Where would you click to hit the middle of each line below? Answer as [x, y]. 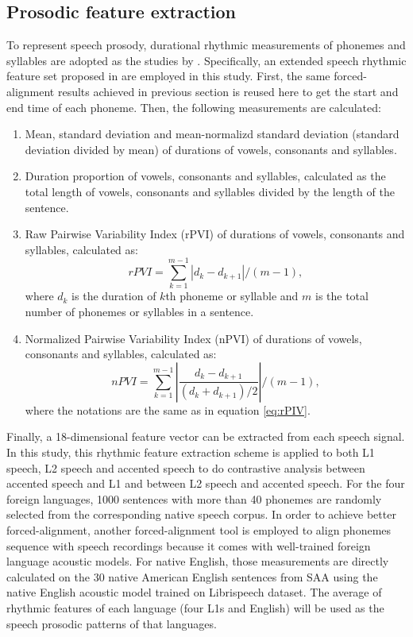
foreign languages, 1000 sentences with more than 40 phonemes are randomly [194, 498]
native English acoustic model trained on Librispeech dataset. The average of [194, 592]
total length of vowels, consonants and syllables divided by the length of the [210, 191]
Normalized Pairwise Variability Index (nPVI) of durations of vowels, [193, 338]
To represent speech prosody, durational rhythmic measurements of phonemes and [206, 45]
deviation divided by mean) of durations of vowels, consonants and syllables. [211, 149]
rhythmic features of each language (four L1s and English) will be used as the [195, 607]
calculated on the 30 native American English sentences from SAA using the [192, 576]
